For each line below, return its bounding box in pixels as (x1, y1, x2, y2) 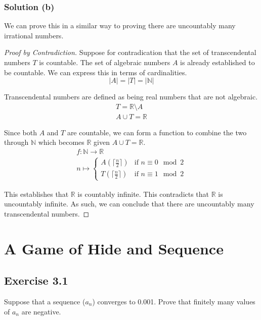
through (4, 137, 29, 147)
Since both (4, 127, 37, 137)
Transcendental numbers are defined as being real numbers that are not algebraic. (4, 91, 258, 102)
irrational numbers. (4, 30, 64, 40)
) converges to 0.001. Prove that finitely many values (92, 296, 255, 307)
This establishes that (4, 188, 69, 199)
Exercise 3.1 (4, 273, 68, 288)
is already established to (180, 57, 255, 67)
